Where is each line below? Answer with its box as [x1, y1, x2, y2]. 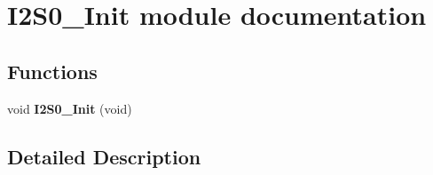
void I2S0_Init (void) [7, 99, 132, 117]
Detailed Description [7, 142, 201, 170]
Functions [7, 57, 98, 84]
